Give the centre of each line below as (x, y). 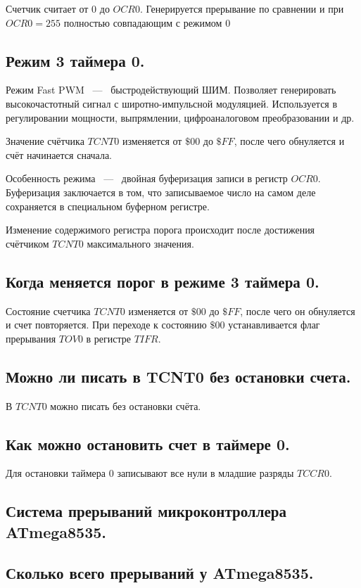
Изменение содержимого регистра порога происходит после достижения (160, 230)
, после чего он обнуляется (298, 311)
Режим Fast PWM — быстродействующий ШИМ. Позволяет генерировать (171, 90)
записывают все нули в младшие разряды (205, 473)
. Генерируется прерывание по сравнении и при (242, 8)
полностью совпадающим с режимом (143, 22)
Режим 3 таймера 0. (75, 60)
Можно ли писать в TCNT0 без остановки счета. (178, 376)
